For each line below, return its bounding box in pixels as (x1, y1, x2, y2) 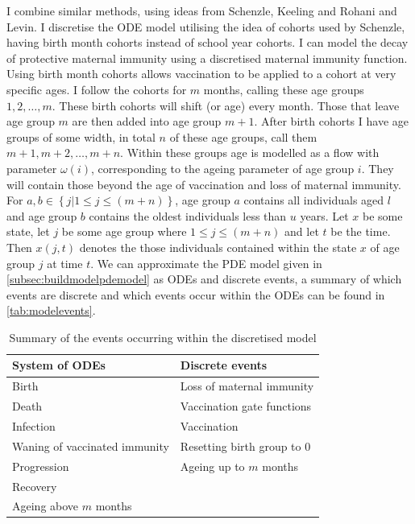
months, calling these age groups (203, 80, 364, 97)
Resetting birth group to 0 (180, 437, 311, 454)
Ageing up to (180, 457, 245, 474)
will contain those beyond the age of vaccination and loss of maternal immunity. (6, 175, 401, 192)
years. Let (300, 207, 349, 224)
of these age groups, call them (169, 128, 317, 145)
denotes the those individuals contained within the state (79, 238, 357, 255)
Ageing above (12, 497, 79, 514)
